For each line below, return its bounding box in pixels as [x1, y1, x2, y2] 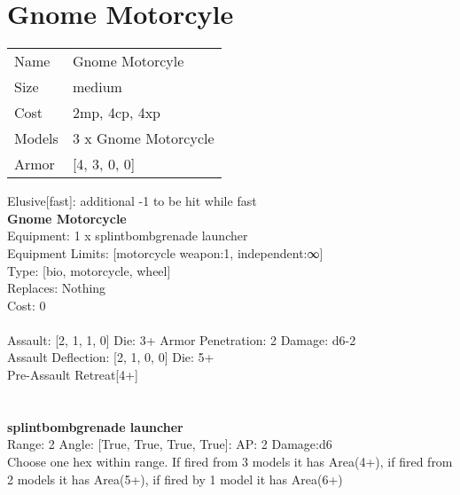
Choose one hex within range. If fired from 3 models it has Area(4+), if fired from [7, 452, 453, 471]
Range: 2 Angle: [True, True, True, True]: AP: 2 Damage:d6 [7, 435, 332, 453]
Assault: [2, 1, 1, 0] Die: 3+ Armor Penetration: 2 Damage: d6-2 [7, 330, 356, 349]
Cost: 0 [7, 295, 46, 314]
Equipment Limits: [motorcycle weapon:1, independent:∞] [7, 243, 324, 262]
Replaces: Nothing [7, 279, 106, 297]
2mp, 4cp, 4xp [72, 102, 160, 123]
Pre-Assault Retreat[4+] [7, 365, 139, 384]
